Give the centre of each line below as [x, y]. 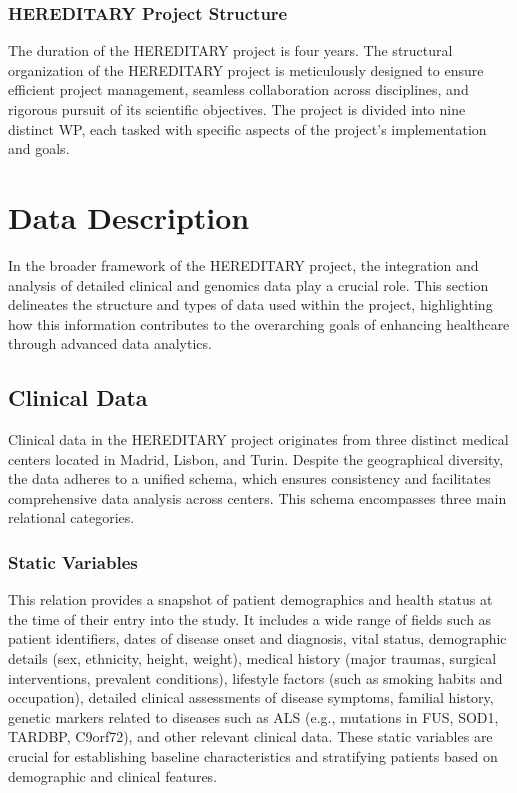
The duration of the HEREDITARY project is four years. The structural [230, 50]
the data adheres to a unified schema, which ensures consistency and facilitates [249, 478]
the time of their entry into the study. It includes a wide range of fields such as [250, 618]
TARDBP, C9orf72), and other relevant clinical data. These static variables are [250, 736]
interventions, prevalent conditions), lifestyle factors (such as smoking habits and [255, 677]
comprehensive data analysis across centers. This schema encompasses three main [257, 497]
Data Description [129, 216]
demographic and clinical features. [113, 775]
